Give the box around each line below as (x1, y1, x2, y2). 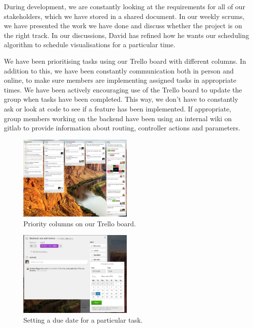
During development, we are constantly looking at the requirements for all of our (4, 1, 245, 11)
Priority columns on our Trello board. (23, 218, 136, 228)
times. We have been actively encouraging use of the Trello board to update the (4, 84, 242, 94)
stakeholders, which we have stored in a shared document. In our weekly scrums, (4, 11, 245, 21)
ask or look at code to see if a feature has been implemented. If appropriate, (4, 103, 232, 113)
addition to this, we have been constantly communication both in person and (4, 65, 234, 75)
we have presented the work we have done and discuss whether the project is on (4, 20, 242, 31)
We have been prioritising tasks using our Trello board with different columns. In (4, 55, 246, 66)
